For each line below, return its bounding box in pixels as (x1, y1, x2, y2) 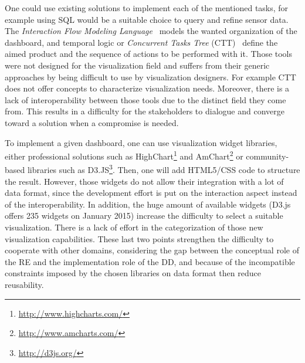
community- (246, 150, 289, 162)
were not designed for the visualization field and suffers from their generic (5, 59, 270, 71)
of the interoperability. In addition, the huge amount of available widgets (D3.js (5, 198, 291, 210)
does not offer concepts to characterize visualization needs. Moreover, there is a (5, 82, 290, 94)
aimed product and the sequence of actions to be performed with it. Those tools (5, 48, 293, 60)
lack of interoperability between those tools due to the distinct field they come (5, 93, 286, 106)
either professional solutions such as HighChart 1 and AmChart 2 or (5, 148, 243, 162)
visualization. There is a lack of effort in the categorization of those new (5, 221, 263, 233)
